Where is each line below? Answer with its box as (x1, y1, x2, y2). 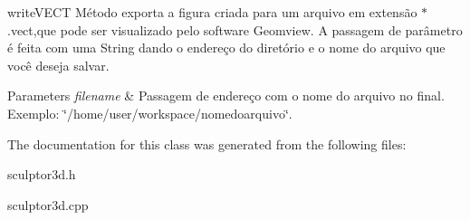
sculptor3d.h (7, 165, 76, 184)
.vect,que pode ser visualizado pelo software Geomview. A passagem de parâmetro (7, 20, 463, 39)
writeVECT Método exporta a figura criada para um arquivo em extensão (7, 3, 417, 21)
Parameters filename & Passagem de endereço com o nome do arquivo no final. (7, 86, 445, 105)
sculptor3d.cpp (7, 195, 89, 214)
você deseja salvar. (7, 55, 110, 74)
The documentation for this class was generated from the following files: (7, 134, 407, 153)
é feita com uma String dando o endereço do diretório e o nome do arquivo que (7, 38, 446, 57)
